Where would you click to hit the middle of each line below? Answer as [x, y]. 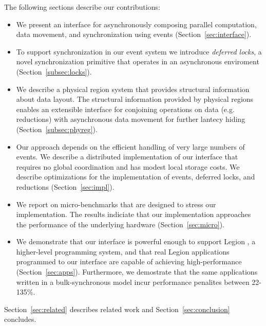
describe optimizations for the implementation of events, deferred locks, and [136, 177]
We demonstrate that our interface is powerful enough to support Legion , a [136, 241]
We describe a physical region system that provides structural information [133, 89]
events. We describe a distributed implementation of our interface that [127, 157]
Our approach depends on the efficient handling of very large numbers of [130, 146]
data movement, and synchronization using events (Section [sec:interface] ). [134, 34]
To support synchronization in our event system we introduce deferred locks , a [139, 51]
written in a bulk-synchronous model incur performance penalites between [133, 282]
